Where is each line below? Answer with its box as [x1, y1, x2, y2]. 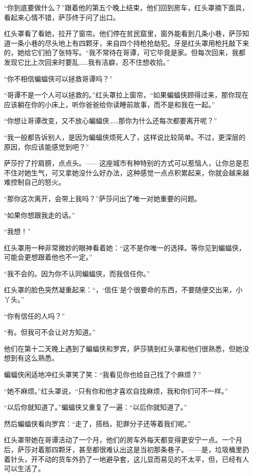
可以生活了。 [4, 463, 45, 474]
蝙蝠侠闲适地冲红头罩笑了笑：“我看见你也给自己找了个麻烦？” [4, 369, 201, 380]
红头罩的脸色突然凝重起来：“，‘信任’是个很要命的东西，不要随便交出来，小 [4, 285, 243, 295]
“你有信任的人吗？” [4, 310, 65, 321]
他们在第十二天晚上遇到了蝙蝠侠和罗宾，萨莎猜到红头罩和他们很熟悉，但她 [4, 343, 242, 353]
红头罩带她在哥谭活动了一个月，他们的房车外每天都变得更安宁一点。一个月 [4, 435, 242, 445]
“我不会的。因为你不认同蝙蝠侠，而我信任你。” [4, 268, 150, 278]
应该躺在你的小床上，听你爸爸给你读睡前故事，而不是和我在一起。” [4, 99, 215, 109]
